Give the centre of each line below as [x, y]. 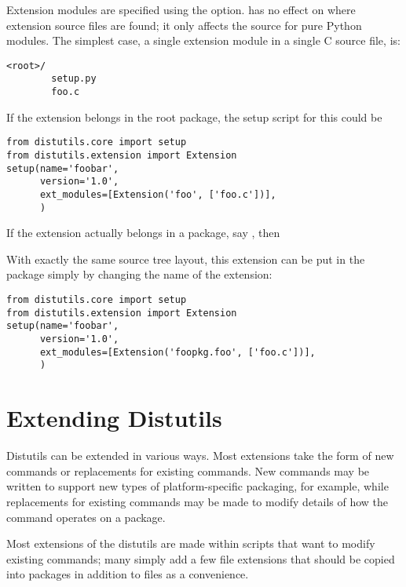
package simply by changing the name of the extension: [139, 274]
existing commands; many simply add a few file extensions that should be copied [201, 558]
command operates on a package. [86, 517]
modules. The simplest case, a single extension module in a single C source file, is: [203, 40]
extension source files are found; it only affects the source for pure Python [184, 25]
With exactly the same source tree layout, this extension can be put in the [186, 259]
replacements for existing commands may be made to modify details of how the [198, 501]
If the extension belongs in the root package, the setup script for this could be [194, 117]
